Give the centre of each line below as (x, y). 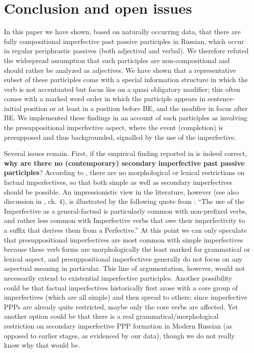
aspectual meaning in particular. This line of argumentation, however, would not (125, 268)
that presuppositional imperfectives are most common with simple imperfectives (124, 239)
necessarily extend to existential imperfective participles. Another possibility (118, 277)
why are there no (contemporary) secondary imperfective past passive (124, 163)
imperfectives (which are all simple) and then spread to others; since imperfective (126, 297)
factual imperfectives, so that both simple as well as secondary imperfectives (118, 182)
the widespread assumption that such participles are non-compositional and (117, 60)
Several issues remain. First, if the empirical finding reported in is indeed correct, (126, 153)
